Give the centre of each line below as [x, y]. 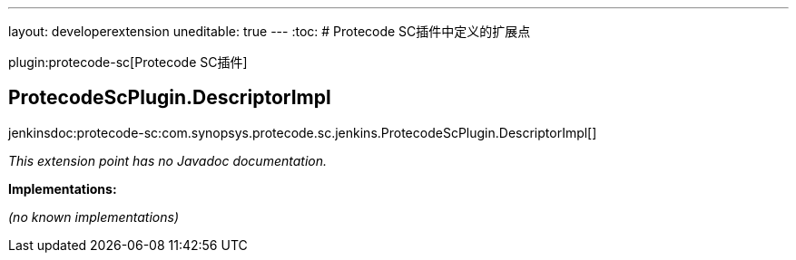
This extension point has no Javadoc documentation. [168, 160]
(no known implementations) [94, 217]
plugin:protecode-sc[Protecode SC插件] [128, 62]
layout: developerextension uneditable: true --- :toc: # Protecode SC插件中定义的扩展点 [270, 31]
